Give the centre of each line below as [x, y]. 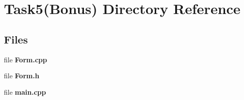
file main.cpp [25, 92]
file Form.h [22, 76]
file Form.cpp [25, 59]
